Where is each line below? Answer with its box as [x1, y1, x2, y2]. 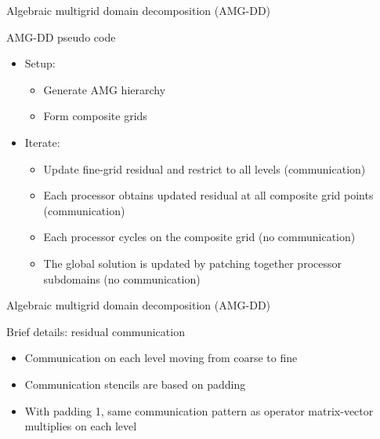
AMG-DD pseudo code [6, 28, 116, 45]
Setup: [24, 55, 56, 71]
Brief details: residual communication [6, 323, 185, 339]
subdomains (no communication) [43, 270, 201, 287]
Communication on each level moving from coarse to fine [24, 349, 298, 366]
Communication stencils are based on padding [24, 375, 246, 392]
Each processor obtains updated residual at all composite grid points [43, 187, 374, 203]
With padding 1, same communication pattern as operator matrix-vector [24, 402, 374, 419]
